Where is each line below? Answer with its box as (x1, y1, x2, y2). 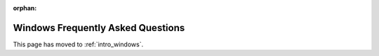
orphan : (13, 4, 37, 12)
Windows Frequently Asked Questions (13, 21, 185, 34)
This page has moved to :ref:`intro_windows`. (13, 40, 144, 48)
